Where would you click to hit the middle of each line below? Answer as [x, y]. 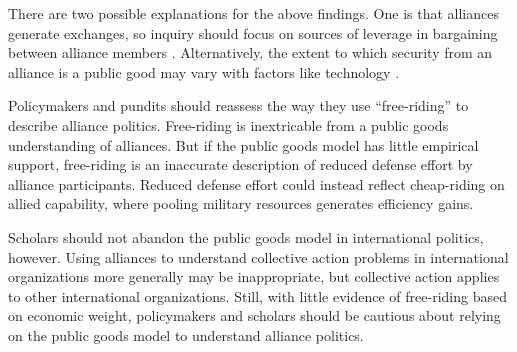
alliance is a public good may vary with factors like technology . [204, 71]
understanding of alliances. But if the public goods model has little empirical [243, 144]
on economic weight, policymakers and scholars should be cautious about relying [254, 315]
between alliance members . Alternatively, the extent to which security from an [250, 52]
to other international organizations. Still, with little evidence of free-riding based [257, 295]
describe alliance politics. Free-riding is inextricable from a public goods [228, 124]
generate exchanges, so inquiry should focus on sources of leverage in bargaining [253, 32]
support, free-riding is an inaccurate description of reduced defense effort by [240, 164]
